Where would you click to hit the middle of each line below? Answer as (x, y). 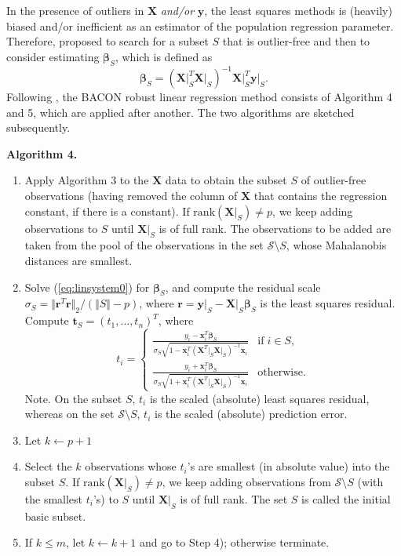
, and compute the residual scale (243, 287)
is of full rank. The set (234, 498)
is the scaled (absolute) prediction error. (251, 414)
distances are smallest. (78, 261)
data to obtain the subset (226, 180)
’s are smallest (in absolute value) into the (288, 466)
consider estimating (53, 56)
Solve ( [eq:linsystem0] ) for (87, 287)
